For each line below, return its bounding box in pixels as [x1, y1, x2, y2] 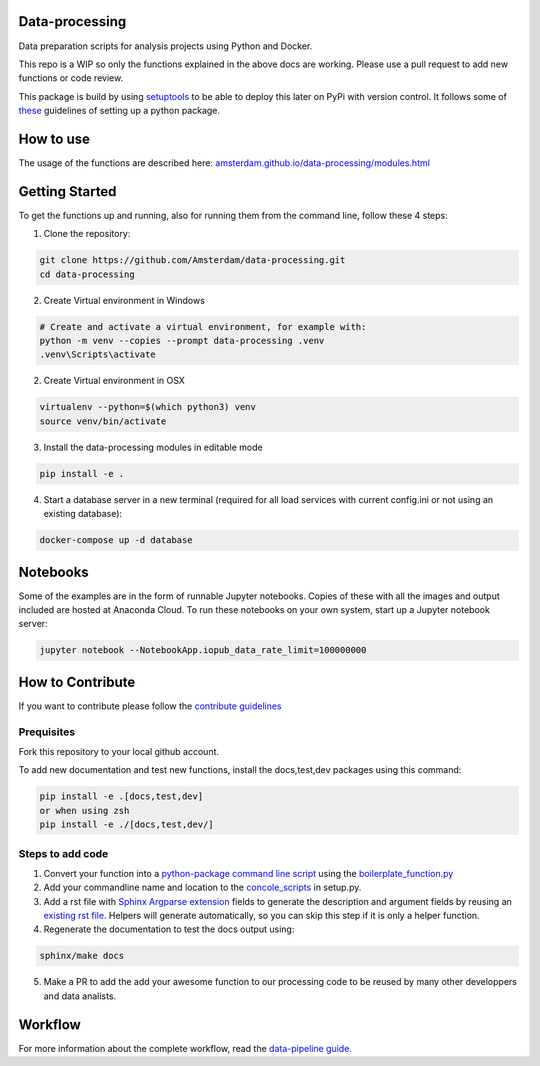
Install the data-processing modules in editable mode [43, 441, 264, 453]
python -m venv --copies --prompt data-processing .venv [39, 335, 325, 347]
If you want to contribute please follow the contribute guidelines [18, 700, 282, 712]
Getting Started [18, 183, 117, 200]
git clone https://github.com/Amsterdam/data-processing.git [39, 255, 346, 266]
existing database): [43, 508, 123, 520]
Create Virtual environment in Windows [43, 294, 205, 306]
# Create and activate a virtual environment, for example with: [39, 321, 367, 332]
